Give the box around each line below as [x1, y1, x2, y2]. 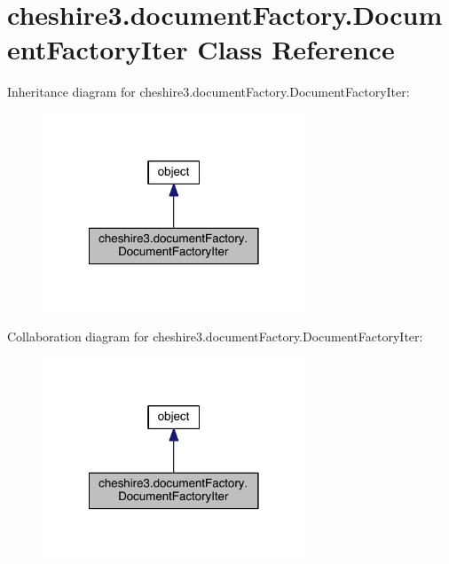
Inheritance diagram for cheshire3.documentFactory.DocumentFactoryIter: [7, 82, 410, 101]
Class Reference [197, 31, 395, 67]
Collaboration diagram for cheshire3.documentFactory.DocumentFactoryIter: [7, 327, 423, 346]
